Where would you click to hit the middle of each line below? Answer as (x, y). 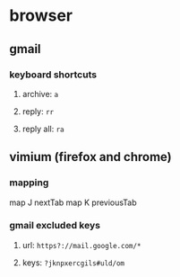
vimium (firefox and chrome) (90, 157)
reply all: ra (43, 129)
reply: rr (38, 111)
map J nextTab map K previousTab (73, 202)
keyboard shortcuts (53, 75)
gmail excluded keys (55, 226)
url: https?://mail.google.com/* (81, 245)
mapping (29, 183)
